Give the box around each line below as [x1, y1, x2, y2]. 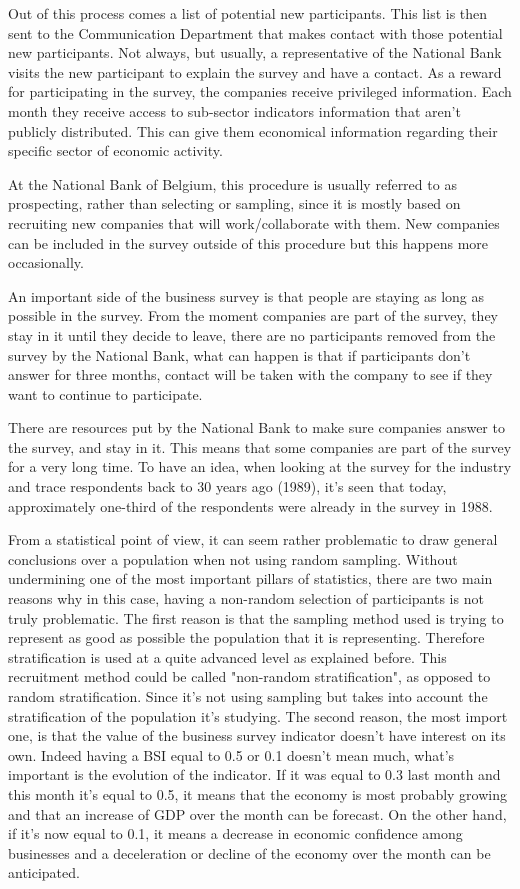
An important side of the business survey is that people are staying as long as [8, 285, 485, 306]
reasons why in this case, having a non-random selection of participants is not [8, 588, 484, 609]
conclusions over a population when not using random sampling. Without [8, 548, 458, 569]
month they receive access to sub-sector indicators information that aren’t [8, 100, 461, 121]
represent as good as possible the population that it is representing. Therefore [8, 627, 485, 648]
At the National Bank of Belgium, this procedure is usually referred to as [8, 173, 457, 194]
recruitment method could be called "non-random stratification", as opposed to [8, 666, 491, 687]
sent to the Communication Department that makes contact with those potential [8, 22, 503, 43]
